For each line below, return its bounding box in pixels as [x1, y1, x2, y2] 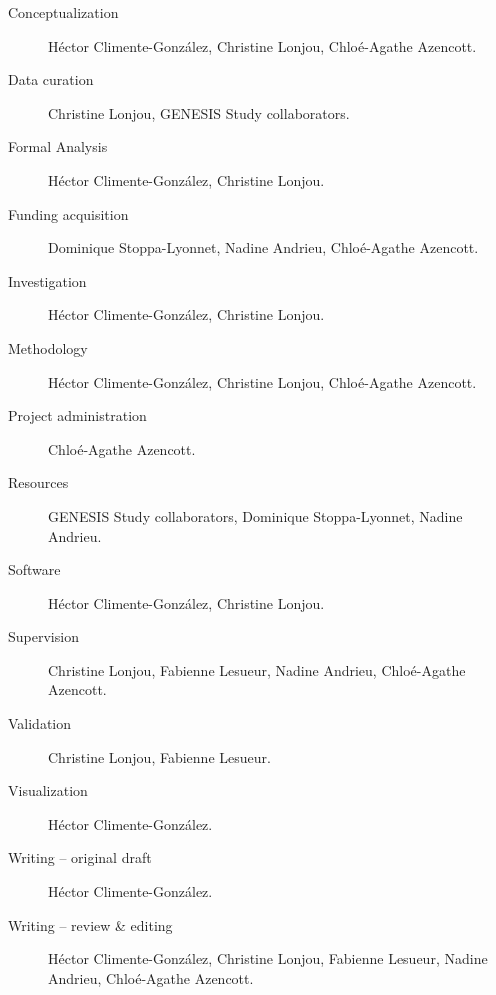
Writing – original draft [8, 847, 152, 868]
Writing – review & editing [8, 914, 173, 935]
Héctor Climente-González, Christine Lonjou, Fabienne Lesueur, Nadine [48, 948, 488, 969]
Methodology [8, 337, 88, 358]
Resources [8, 472, 69, 493]
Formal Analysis [8, 136, 108, 157]
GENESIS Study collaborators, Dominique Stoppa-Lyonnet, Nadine [48, 505, 463, 526]
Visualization [8, 780, 88, 801]
